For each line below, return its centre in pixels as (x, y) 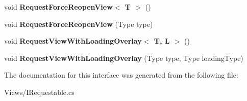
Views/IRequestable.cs (39, 92)
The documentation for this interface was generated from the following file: (121, 75)
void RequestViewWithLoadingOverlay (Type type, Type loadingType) (124, 58)
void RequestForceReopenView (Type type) (79, 24)
